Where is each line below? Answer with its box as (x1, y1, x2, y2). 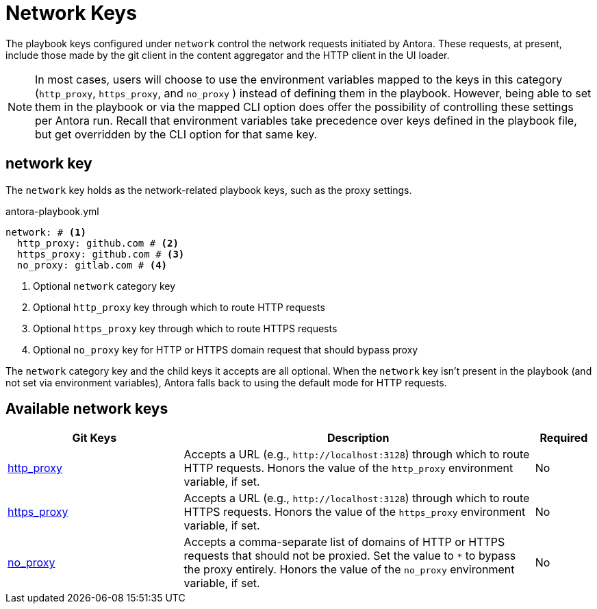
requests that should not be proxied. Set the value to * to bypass (183, 549, 516, 563)
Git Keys (72, 431, 117, 445)
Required (539, 431, 588, 445)
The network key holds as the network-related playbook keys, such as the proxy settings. (5, 184, 412, 196)
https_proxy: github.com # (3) (16, 248, 185, 260)
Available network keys (5, 400, 168, 418)
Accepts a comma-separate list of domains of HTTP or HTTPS (183, 535, 505, 549)
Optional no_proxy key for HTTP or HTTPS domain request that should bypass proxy (33, 343, 418, 356)
